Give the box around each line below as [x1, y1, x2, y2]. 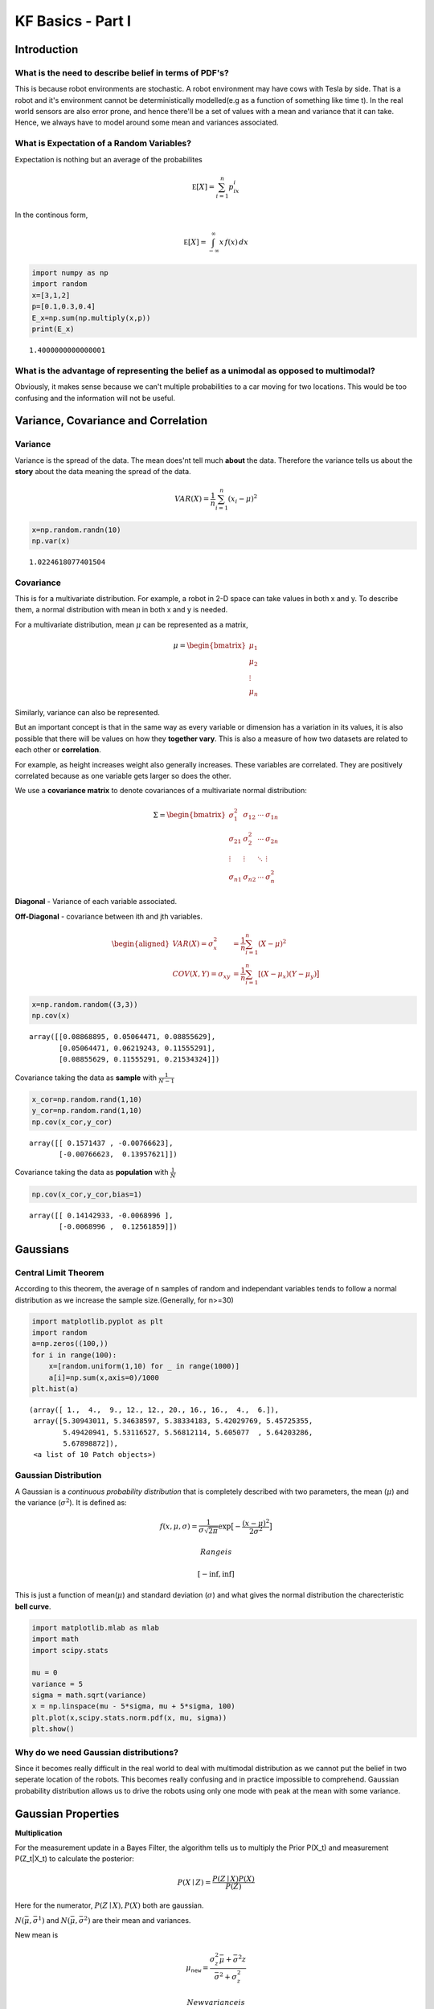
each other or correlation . [14, 745, 102, 755]
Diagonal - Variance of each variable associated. [14, 897, 178, 906]
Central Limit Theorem [14, 1266, 104, 1278]
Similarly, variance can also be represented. [14, 708, 160, 718]
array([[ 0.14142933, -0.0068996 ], [29, 1210, 174, 1220]
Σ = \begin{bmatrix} [153, 810, 227, 820]
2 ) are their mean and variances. [84, 1915, 191, 1925]
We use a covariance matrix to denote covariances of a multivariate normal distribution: [14, 786, 307, 796]
